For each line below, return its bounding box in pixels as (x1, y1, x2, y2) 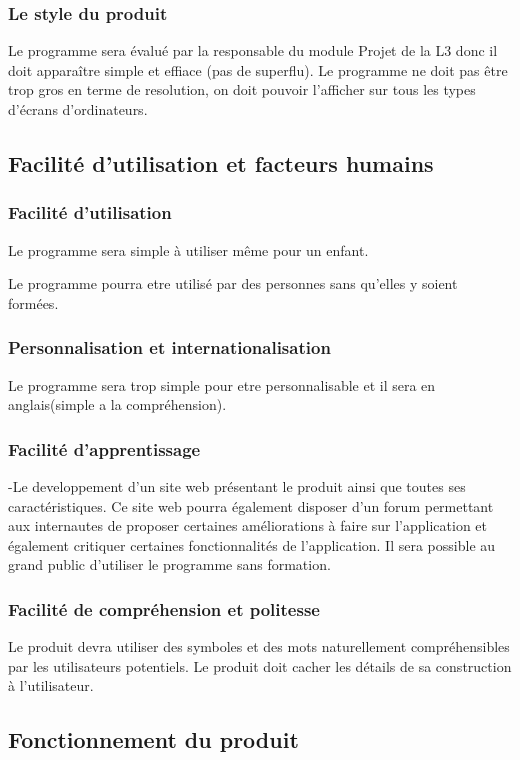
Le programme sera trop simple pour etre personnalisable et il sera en (8, 374, 436, 395)
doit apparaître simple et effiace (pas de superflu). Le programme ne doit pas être (8, 59, 508, 80)
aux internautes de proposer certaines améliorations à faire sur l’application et (8, 515, 488, 536)
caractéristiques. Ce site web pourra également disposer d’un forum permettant (8, 495, 494, 516)
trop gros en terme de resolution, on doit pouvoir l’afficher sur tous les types (8, 79, 476, 100)
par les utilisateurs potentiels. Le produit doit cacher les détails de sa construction (8, 655, 512, 676)
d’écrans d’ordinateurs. (8, 99, 148, 119)
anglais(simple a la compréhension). (8, 394, 227, 415)
